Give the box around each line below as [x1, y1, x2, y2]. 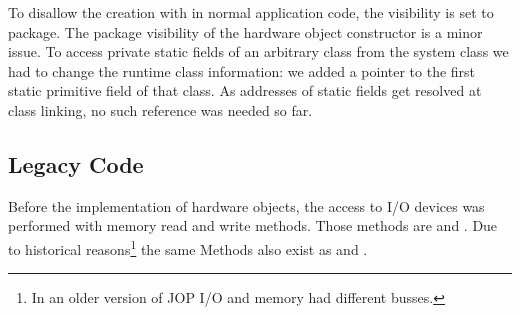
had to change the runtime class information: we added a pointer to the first [8, 60, 476, 81]
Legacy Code [8, 148, 144, 179]
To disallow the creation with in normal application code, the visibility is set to [8, 2, 494, 22]
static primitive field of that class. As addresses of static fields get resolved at [8, 80, 482, 101]
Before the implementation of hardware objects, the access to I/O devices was [8, 195, 485, 216]
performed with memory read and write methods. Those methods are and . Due [8, 215, 498, 236]
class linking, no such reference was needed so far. [8, 99, 313, 120]
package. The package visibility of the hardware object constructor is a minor [8, 21, 483, 42]
